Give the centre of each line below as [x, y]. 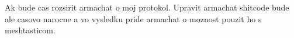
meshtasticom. [30, 30]
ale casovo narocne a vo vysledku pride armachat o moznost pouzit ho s [133, 18]
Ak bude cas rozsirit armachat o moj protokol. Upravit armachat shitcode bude [147, 7]
